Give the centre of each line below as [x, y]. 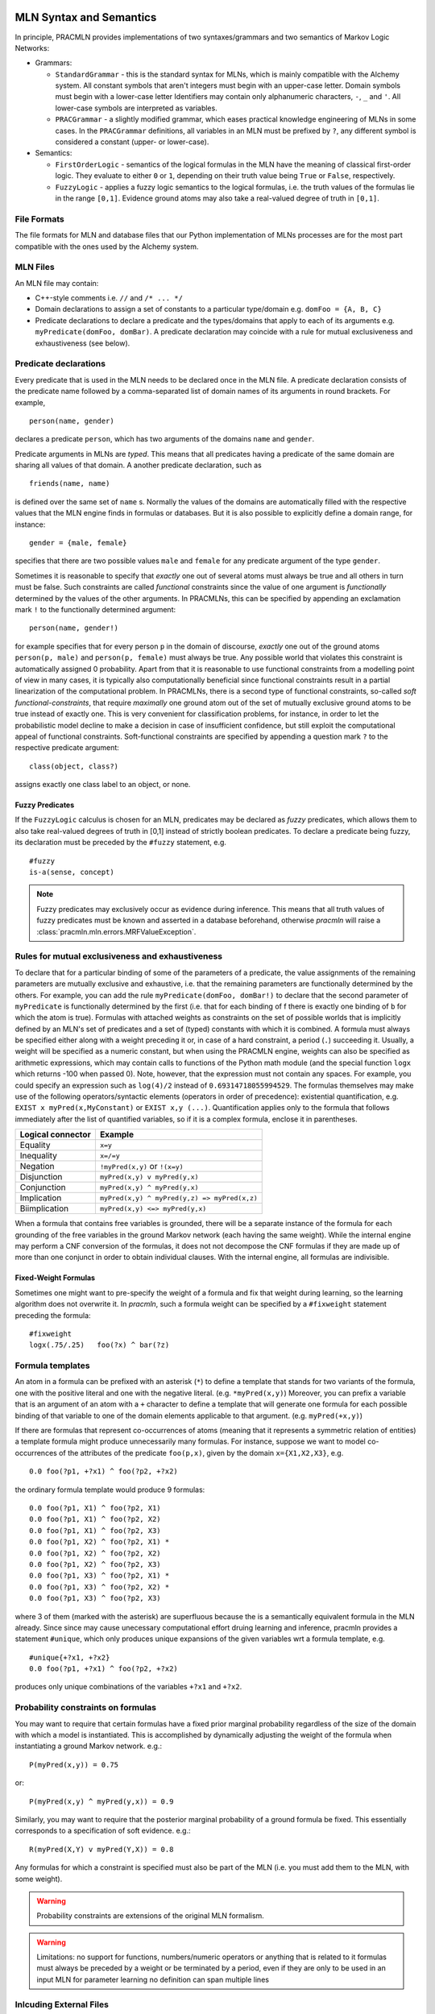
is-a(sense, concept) [72, 872]
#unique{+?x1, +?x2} [70, 1657]
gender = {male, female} [78, 543]
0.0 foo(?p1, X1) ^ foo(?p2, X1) [95, 1508]
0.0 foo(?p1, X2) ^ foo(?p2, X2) [95, 1553]
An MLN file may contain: [57, 283]
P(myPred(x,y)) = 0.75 [74, 1765]
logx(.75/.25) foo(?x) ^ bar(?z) [99, 1345]
